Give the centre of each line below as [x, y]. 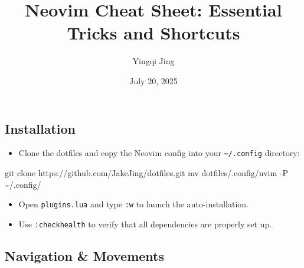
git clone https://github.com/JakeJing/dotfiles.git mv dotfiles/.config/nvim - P [147, 172]
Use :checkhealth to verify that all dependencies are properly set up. [145, 224]
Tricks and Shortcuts [153, 33]
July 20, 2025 [153, 80]
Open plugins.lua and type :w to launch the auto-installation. [133, 204]
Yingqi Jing [153, 61]
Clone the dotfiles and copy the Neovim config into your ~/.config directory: [159, 153]
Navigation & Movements [84, 255]
